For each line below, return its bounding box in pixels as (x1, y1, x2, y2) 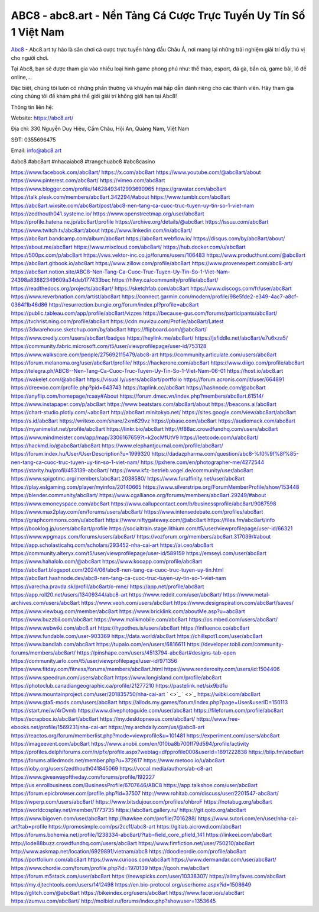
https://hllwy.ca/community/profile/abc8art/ (112, 276, 219, 283)
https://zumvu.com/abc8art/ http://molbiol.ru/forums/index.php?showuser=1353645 (11, 897, 216, 905)
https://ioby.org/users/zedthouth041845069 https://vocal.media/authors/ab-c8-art (11, 765, 213, 772)
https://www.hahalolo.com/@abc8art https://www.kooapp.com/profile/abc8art (11, 558, 203, 565)
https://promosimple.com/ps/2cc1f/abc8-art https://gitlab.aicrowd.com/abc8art (48, 823, 242, 830)
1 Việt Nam (11, 25, 64, 38)
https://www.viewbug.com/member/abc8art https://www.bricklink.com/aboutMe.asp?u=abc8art (11, 607, 245, 615)
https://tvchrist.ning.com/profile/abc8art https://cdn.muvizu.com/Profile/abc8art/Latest (11, 318, 224, 325)
